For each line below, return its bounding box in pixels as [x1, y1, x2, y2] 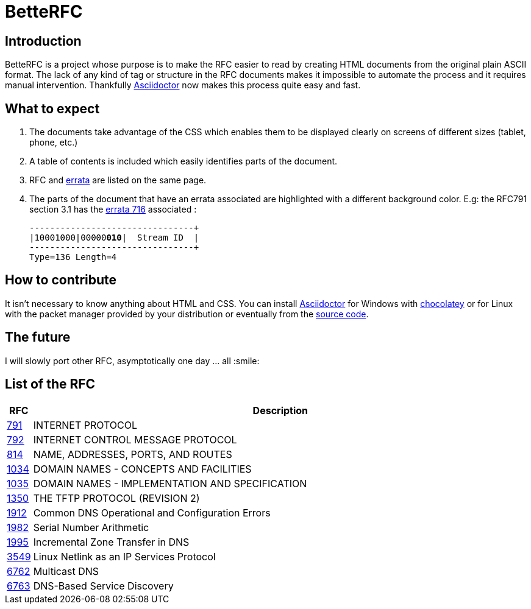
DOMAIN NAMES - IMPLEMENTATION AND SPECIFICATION [33, 477, 307, 490]
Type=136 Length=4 [29, 252, 117, 262]
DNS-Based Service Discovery [33, 579, 174, 592]
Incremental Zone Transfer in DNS [33, 535, 190, 548]
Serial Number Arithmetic [33, 521, 149, 533]
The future [5, 329, 71, 345]
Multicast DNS [33, 565, 99, 577]
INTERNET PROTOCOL [33, 418, 138, 431]
